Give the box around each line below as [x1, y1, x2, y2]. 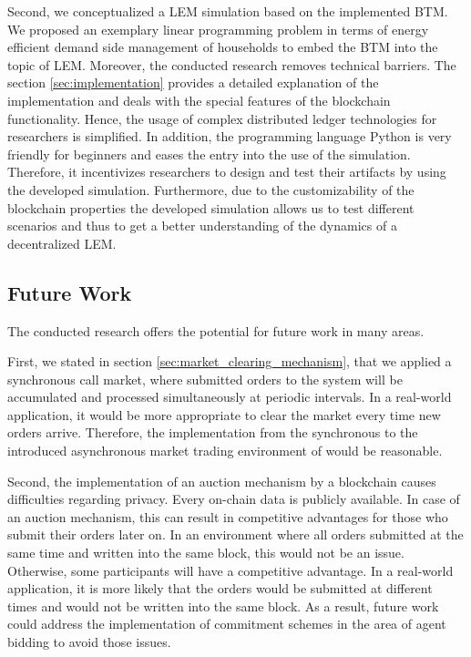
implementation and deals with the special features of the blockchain [7, 90, 391, 109]
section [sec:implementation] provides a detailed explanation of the [7, 73, 379, 92]
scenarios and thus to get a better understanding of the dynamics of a [7, 216, 397, 235]
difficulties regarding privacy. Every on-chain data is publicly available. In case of [7, 489, 460, 508]
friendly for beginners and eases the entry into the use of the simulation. [7, 144, 411, 163]
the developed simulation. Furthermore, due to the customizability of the [7, 180, 415, 199]
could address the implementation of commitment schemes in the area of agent [7, 614, 446, 633]
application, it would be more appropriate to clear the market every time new [7, 405, 441, 424]
